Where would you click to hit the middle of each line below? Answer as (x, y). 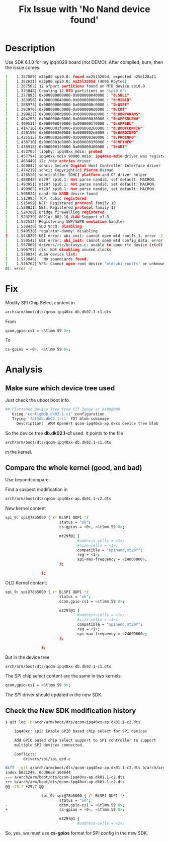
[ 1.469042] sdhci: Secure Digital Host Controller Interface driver (83, 165)
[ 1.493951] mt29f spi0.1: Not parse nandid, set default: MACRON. (81, 185)
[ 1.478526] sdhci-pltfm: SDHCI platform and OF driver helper (76, 175)
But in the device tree (27, 657)
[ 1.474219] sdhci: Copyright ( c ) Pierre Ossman (59, 170)
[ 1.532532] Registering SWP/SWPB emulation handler (65, 222)
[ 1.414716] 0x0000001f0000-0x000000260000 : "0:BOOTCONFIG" (74, 128)
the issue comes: (23, 67)
